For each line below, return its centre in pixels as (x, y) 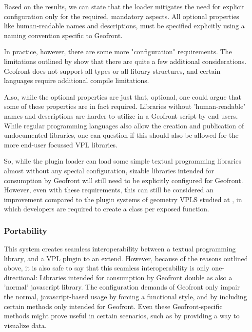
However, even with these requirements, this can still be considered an (109, 190)
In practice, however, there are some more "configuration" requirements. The (118, 52)
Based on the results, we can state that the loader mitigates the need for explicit (124, 6)
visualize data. (25, 325)
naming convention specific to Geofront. (63, 35)
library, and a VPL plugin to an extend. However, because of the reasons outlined (126, 258)
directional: (21, 277)
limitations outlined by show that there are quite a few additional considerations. (125, 61)
